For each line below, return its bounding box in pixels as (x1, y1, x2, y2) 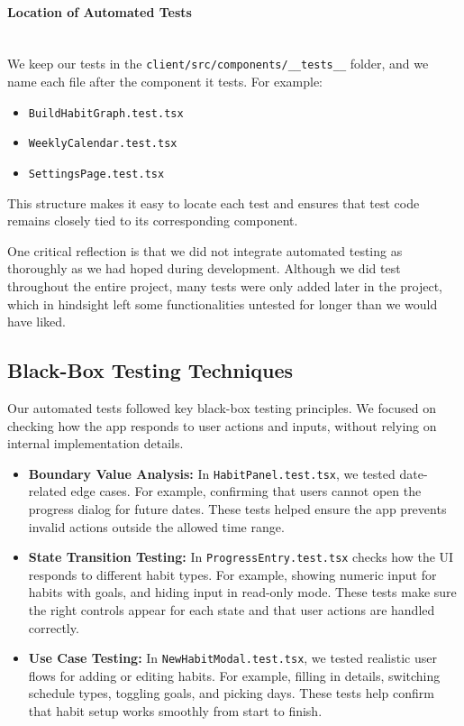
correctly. (28, 618, 79, 637)
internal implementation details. (7, 434, 184, 453)
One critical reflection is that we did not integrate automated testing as (7, 241, 403, 260)
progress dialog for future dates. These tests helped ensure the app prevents (28, 500, 447, 518)
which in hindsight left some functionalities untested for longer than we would (7, 294, 438, 313)
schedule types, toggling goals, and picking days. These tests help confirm (28, 684, 434, 703)
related (28, 482, 67, 501)
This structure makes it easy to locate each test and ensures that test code (7, 193, 420, 212)
